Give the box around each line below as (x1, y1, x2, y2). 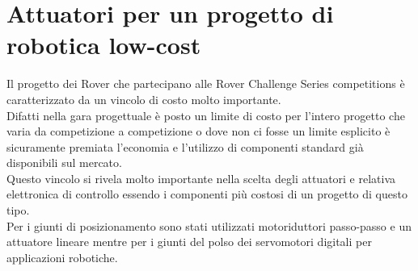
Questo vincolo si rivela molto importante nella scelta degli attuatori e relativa (6, 169, 396, 186)
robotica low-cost (6, 28, 201, 61)
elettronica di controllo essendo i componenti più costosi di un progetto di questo (6, 186, 407, 202)
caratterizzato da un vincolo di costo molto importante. (6, 90, 281, 107)
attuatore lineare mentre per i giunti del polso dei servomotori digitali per (6, 233, 372, 250)
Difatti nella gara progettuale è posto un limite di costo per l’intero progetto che (6, 106, 405, 123)
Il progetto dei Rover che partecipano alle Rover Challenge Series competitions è (6, 75, 405, 92)
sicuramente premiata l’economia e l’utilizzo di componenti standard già (6, 138, 364, 155)
